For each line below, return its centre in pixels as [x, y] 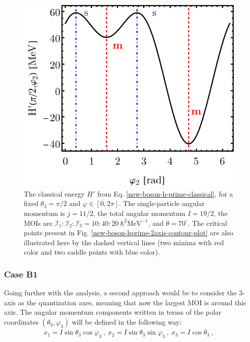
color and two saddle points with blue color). [92, 252]
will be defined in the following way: [126, 322]
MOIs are [38, 223]
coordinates [21, 322]
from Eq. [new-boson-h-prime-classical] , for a [165, 193]
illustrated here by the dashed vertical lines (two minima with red [124, 242]
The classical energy [54, 193]
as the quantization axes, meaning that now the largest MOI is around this [132, 302]
